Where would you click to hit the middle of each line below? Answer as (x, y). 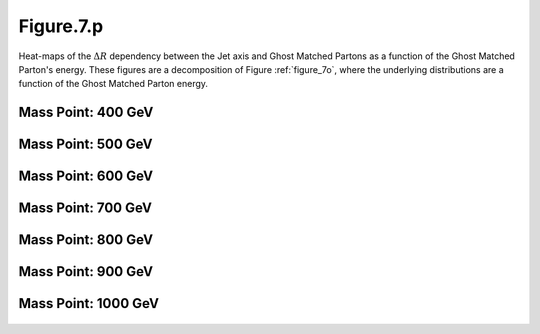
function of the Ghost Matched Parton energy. (113, 84)
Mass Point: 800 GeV (86, 240)
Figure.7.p (61, 26)
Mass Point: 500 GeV (86, 144)
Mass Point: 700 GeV (85, 208)
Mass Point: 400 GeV (86, 112)
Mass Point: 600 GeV (86, 176)
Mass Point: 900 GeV (86, 271)
